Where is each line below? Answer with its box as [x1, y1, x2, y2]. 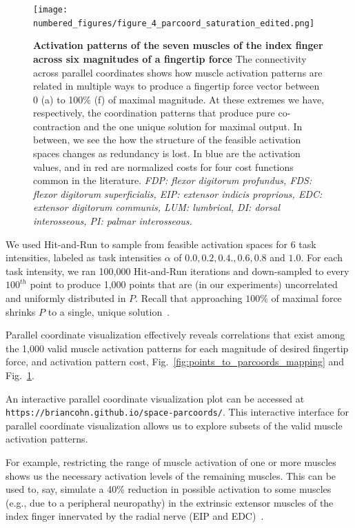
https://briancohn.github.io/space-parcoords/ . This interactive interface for [6, 405, 349, 419]
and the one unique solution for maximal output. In [83, 119, 303, 133]
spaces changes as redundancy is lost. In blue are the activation [33, 146, 301, 161]
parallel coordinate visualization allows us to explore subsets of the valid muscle [6, 418, 343, 432]
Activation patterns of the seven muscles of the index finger [33, 38, 323, 52]
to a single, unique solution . [48, 304, 170, 318]
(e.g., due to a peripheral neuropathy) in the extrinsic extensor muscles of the [6, 495, 334, 509]
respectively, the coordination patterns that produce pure [33, 105, 275, 120]
